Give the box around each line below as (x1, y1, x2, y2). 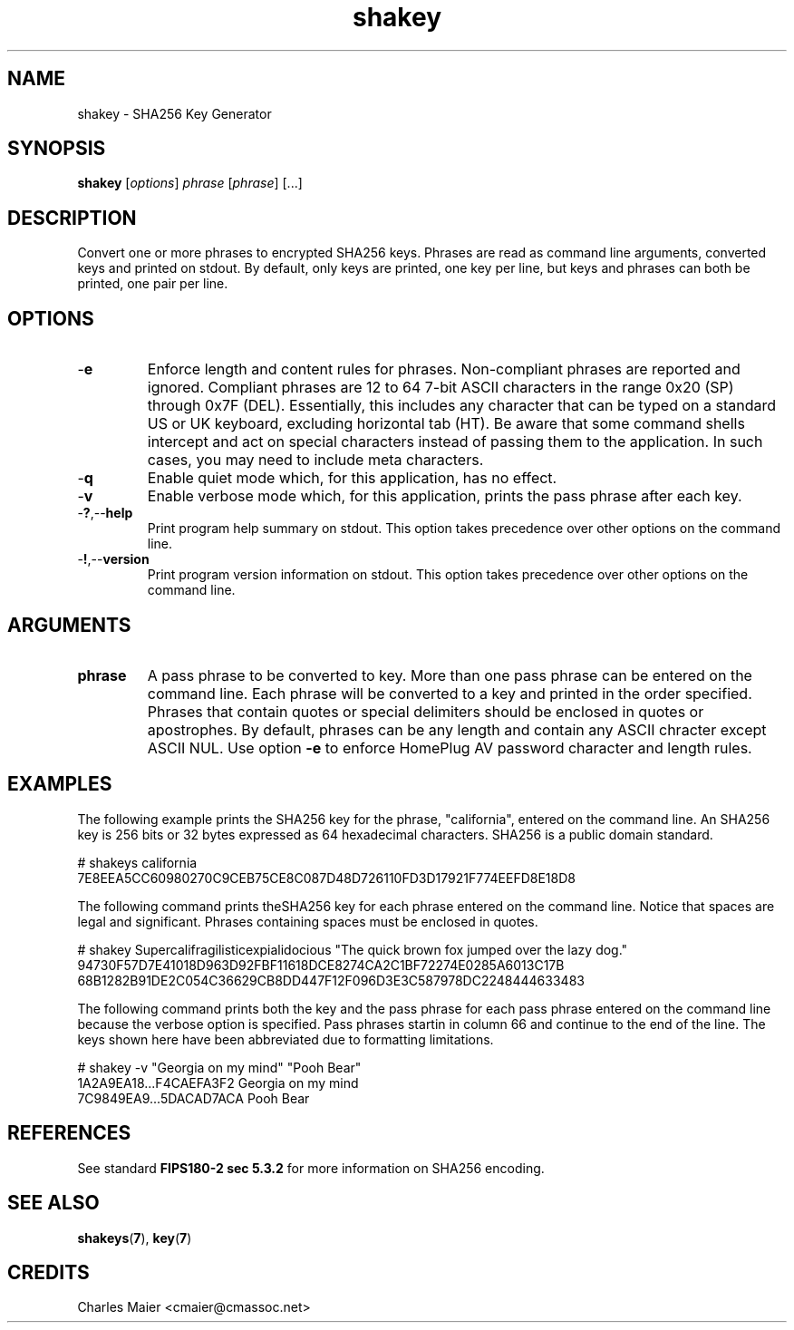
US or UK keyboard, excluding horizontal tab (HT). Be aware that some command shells (147, 414, 745, 433)
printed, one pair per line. (77, 276, 228, 292)
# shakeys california (77, 854, 198, 870)
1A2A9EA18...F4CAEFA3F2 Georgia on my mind (77, 1074, 359, 1091)
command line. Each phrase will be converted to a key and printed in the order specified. (147, 684, 752, 703)
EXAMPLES (7, 772, 112, 796)
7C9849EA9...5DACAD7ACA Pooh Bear (77, 1090, 310, 1106)
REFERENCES (7, 1121, 131, 1145)
